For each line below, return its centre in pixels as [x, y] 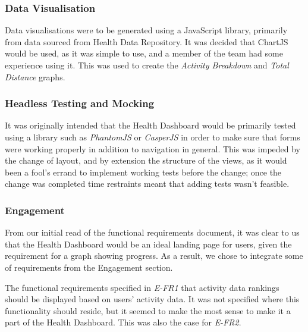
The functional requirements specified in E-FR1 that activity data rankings [142, 287]
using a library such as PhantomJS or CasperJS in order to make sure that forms [153, 137]
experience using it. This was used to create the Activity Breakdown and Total [147, 65]
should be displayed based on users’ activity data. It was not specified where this [152, 299]
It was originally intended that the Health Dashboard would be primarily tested [150, 125]
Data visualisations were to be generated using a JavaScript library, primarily [146, 30]
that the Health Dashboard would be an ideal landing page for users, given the [148, 244]
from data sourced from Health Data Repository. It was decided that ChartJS [147, 41]
